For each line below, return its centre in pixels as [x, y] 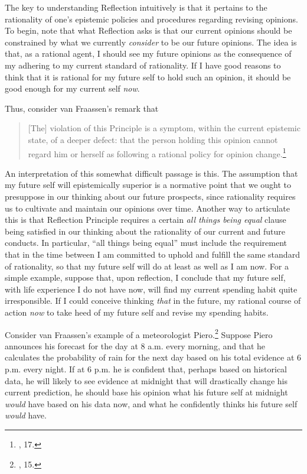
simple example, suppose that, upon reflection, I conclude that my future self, [145, 277]
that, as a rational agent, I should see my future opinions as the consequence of [148, 53]
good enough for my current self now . [72, 88]
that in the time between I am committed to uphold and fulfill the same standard [152, 254]
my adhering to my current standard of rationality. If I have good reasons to [143, 65]
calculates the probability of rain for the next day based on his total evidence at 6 [153, 357]
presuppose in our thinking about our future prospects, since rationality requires [150, 196]
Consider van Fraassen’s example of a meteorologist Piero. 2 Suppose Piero [139, 333]
